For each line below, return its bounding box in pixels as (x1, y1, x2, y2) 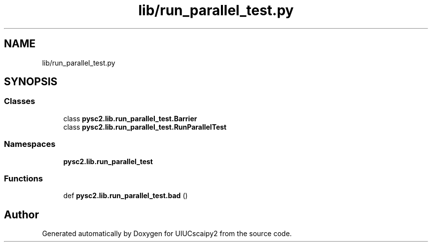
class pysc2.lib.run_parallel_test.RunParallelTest (63, 122, 227, 131)
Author (4, 208, 39, 221)
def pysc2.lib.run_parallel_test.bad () (63, 191, 188, 200)
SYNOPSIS (4, 75, 58, 88)
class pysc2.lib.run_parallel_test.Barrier (63, 114, 197, 123)
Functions (4, 173, 43, 183)
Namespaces (4, 139, 56, 149)
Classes (4, 96, 36, 106)
